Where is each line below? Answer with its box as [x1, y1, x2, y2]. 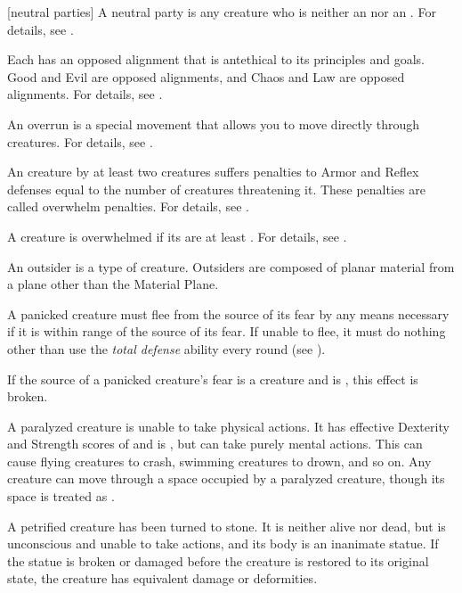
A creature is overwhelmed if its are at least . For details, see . [7, 226, 347, 245]
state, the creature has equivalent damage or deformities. [7, 569, 318, 588]
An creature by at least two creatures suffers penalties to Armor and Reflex [7, 162, 419, 181]
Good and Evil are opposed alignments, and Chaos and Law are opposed [7, 67, 405, 86]
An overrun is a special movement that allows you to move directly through [7, 114, 420, 133]
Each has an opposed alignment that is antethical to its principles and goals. [7, 50, 425, 69]
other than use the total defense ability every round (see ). [7, 339, 326, 358]
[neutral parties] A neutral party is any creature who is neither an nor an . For [7, 3, 436, 21]
